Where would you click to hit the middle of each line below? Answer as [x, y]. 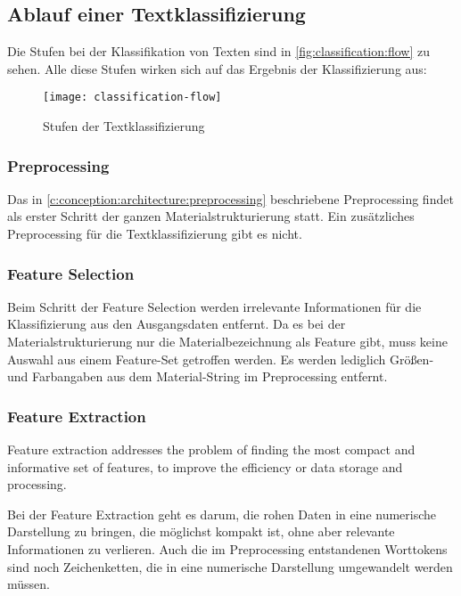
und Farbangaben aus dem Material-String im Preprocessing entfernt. [198, 376]
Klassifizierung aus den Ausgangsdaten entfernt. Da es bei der [177, 324]
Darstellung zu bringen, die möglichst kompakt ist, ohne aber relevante [201, 531]
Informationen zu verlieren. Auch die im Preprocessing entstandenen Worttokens [227, 549]
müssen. [29, 584]
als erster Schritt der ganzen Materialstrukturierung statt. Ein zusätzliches [211, 216]
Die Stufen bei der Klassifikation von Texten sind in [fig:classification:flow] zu [218, 51]
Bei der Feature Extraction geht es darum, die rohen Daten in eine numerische [222, 514]
